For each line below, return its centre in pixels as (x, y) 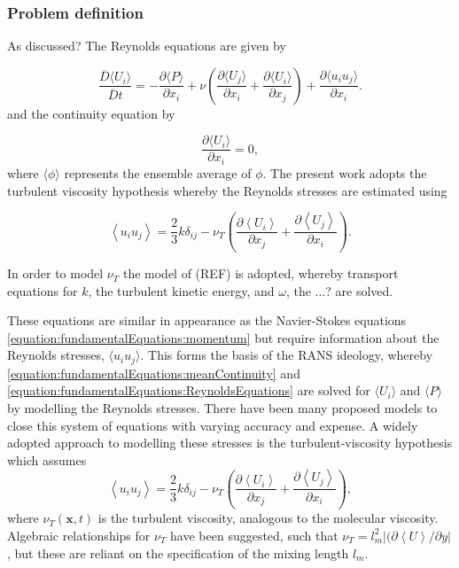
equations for (43, 290)
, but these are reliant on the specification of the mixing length (178, 552)
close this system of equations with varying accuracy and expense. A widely (213, 425)
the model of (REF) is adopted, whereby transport (261, 273)
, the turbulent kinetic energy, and (181, 290)
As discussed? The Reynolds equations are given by (147, 46)
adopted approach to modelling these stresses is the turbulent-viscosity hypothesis (230, 443)
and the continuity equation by (91, 113)
